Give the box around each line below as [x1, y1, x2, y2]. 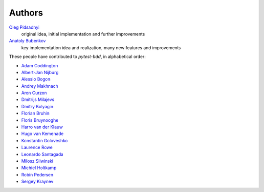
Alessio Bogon [21, 76, 51, 82]
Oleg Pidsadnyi [9, 24, 40, 30]
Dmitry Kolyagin [21, 103, 54, 109]
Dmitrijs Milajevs [21, 96, 55, 102]
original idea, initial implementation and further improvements [21, 31, 145, 37]
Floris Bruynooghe [21, 117, 59, 123]
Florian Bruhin [21, 110, 50, 116]
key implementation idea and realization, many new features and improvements [21, 44, 181, 51]
